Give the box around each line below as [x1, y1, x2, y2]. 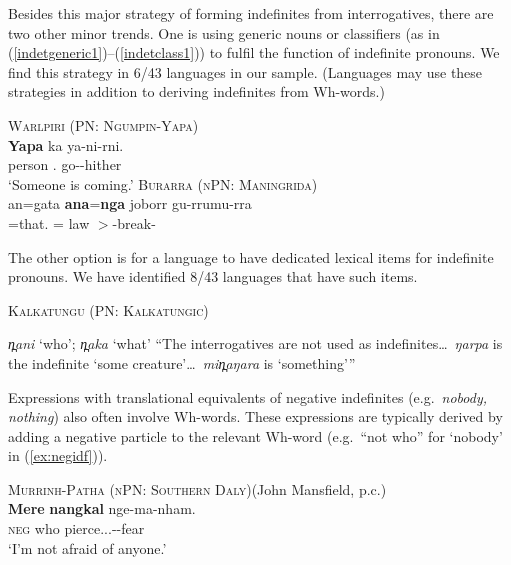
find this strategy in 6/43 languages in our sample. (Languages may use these [8, 61, 483, 82]
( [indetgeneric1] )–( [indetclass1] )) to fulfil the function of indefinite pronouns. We [8, 42, 500, 63]
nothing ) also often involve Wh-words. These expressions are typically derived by [8, 406, 503, 427]
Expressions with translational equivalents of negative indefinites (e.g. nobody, [8, 386, 488, 407]
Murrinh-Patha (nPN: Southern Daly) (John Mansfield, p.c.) [8, 478, 387, 499]
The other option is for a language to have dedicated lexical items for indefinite [8, 246, 494, 267]
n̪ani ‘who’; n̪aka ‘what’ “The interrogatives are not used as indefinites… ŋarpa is [8, 333, 503, 354]
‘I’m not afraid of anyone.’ [8, 537, 167, 558]
